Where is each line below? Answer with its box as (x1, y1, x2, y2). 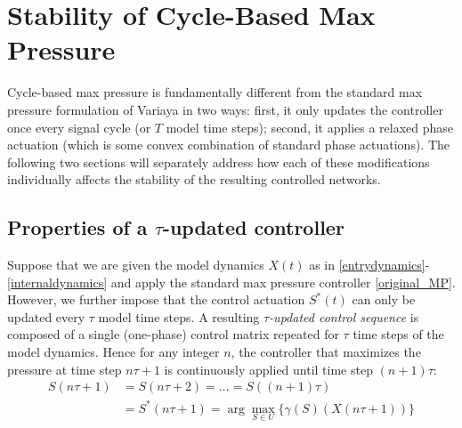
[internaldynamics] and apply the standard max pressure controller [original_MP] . (7, 272, 456, 291)
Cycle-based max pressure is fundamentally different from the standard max (7, 83, 423, 101)
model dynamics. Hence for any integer (7, 343, 220, 361)
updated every (7, 307, 85, 326)
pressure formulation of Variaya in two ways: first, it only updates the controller (7, 100, 443, 118)
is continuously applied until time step (164, 359, 373, 378)
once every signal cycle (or (7, 117, 151, 136)
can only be (352, 290, 416, 309)
